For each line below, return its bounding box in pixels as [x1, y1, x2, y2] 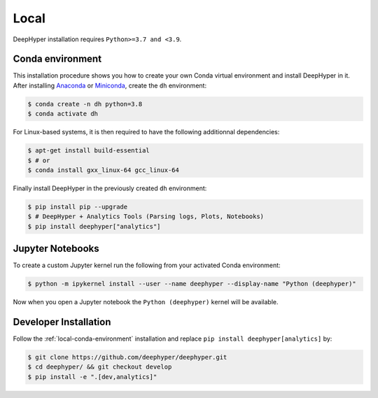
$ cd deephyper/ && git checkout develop [27, 363, 172, 371]
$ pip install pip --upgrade [27, 203, 128, 211]
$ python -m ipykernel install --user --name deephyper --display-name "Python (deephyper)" [27, 280, 356, 288]
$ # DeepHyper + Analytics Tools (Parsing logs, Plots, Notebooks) [27, 213, 265, 220]
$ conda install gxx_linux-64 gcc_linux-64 [27, 166, 180, 174]
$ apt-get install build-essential [27, 147, 150, 155]
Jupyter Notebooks [13, 243, 99, 255]
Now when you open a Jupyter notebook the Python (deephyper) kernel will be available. [13, 298, 279, 306]
